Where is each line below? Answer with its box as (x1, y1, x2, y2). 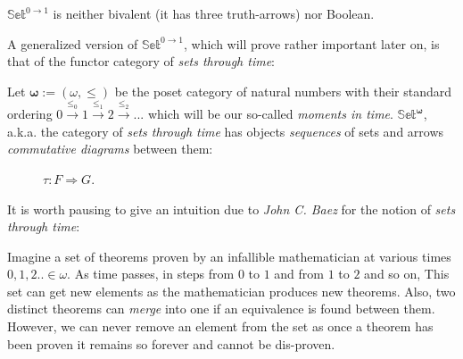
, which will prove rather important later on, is (183, 34, 440, 53)
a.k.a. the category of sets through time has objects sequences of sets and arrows (7, 121, 444, 140)
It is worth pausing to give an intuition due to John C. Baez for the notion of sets (7, 199, 456, 218)
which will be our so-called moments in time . (147, 104, 393, 123)
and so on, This (364, 264, 450, 283)
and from (274, 264, 324, 283)
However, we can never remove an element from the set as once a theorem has (7, 317, 434, 336)
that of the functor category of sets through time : (7, 52, 275, 71)
